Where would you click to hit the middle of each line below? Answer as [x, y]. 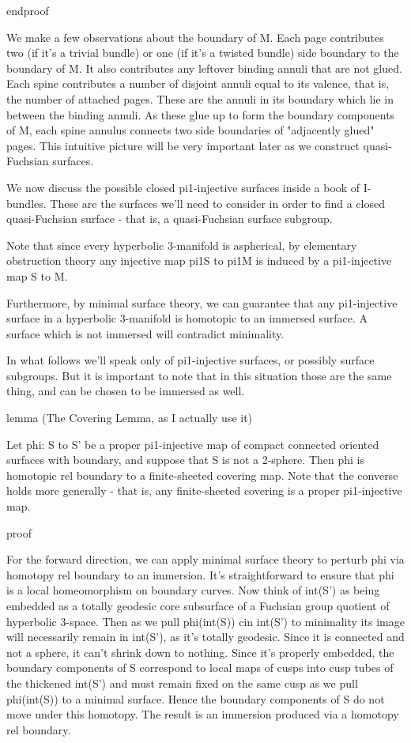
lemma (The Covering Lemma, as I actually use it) [130, 418]
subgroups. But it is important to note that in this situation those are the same [199, 375]
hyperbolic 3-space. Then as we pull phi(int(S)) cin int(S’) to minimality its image [205, 621]
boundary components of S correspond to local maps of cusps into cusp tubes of [200, 668]
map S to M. [37, 275]
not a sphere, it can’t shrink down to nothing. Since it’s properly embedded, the [200, 652]
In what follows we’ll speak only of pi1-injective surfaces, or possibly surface [190, 360]
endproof [28, 10]
